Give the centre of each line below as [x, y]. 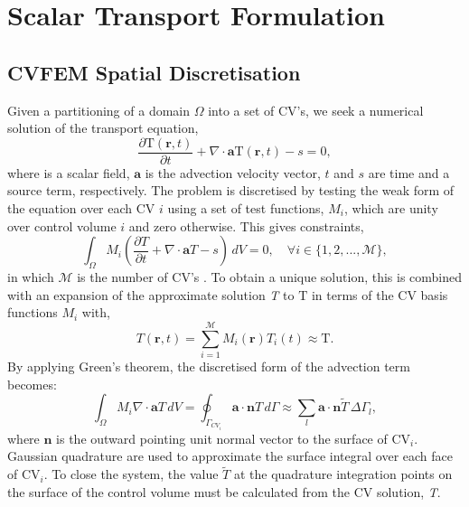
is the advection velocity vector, [233, 172]
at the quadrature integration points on [343, 474]
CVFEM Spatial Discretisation [154, 72]
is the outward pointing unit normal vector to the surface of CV [234, 438]
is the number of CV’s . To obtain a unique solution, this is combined [270, 277]
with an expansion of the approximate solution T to [151, 294]
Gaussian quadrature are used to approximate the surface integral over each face [230, 456]
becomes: [32, 384]
